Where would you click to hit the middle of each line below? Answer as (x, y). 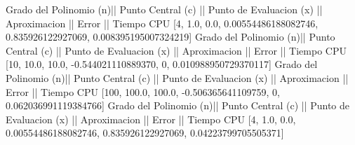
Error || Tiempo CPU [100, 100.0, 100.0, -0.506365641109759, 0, (143, 91)
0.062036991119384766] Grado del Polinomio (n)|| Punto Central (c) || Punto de (178, 105)
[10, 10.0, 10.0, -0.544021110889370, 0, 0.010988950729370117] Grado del (162, 64)
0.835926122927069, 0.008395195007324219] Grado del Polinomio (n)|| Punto (170, 37)
